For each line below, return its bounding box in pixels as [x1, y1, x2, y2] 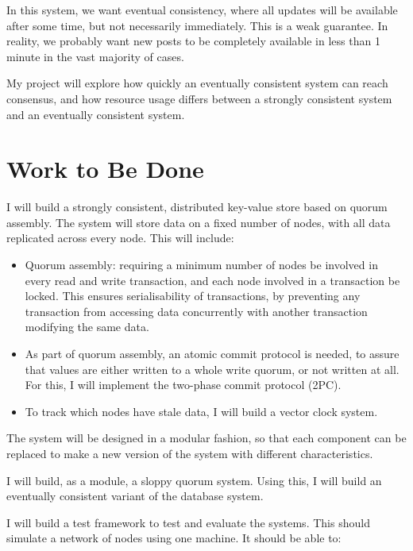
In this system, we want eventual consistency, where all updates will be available [6, 2, 398, 17]
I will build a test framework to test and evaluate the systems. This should [6, 514, 370, 530]
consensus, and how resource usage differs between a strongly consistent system [6, 90, 392, 106]
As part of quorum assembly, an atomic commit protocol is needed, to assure [25, 345, 399, 362]
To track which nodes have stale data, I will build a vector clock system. [25, 403, 378, 419]
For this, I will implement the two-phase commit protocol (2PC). [25, 376, 342, 393]
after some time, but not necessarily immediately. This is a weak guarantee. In [6, 17, 388, 33]
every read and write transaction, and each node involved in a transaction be [25, 272, 400, 288]
